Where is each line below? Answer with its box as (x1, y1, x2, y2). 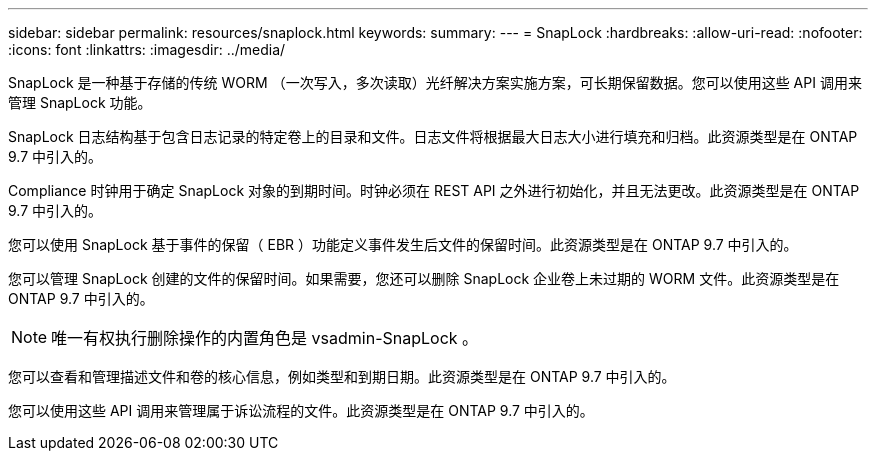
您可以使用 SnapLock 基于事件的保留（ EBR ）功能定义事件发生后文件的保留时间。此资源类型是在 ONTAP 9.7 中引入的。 (8, 236, 798, 253)
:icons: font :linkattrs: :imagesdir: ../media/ (8, 41, 286, 58)
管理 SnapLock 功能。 (8, 94, 152, 111)
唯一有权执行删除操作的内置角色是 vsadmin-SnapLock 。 (51, 328, 479, 348)
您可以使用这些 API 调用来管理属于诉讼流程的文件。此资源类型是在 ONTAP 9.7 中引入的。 (8, 402, 594, 419)
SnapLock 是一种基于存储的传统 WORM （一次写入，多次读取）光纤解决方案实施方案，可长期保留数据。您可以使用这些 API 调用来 (8, 74, 862, 91)
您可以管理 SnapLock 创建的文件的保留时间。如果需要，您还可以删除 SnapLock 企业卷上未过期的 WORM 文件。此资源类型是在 (8, 270, 840, 287)
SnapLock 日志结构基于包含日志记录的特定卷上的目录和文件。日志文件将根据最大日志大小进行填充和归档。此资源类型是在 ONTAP (8, 128, 858, 145)
